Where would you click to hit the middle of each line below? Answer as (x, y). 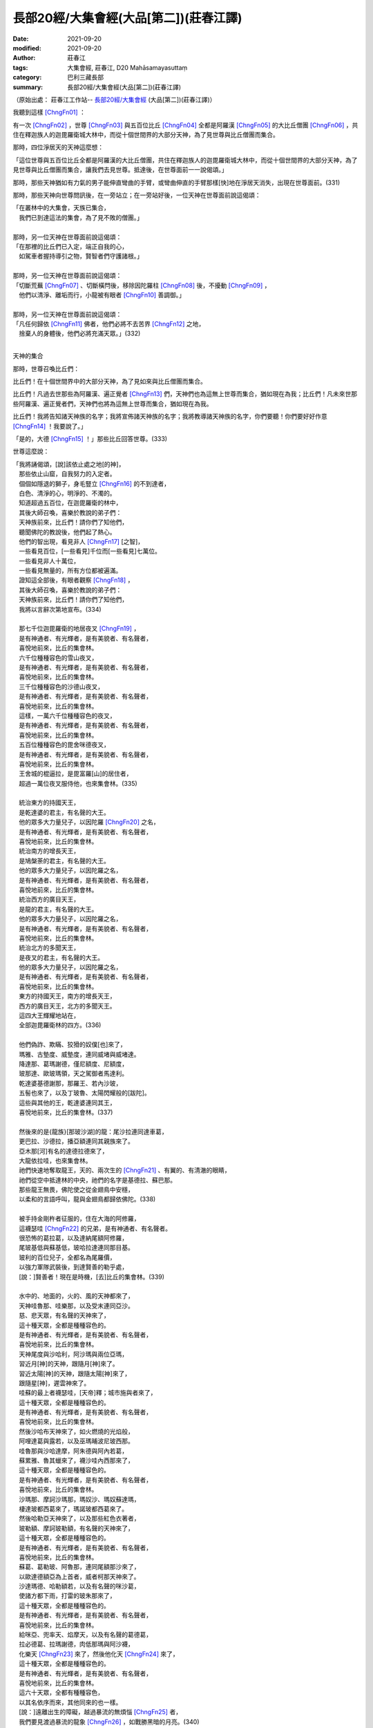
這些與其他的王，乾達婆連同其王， (67, 1102)
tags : (20, 67)
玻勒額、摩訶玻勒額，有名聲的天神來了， (76, 1528)
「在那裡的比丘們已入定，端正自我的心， (70, 246)
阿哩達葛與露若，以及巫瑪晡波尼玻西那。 (76, 1441)
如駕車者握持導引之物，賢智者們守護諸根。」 (80, 256)
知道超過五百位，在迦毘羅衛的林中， (70, 503)
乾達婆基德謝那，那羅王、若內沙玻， (70, 1083)
